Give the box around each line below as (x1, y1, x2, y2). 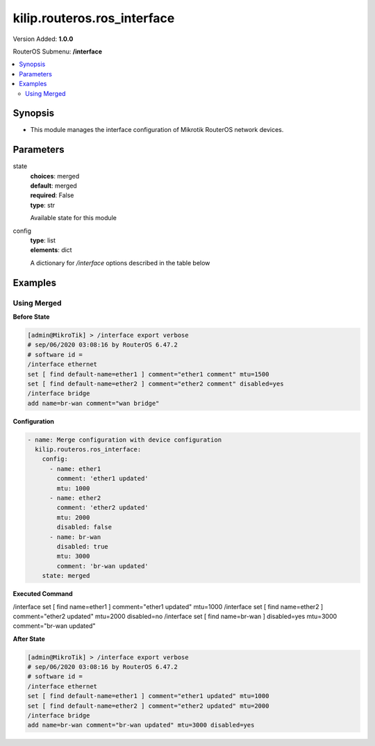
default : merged (30, 181, 78, 190)
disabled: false (56, 523, 112, 531)
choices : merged (30, 172, 80, 180)
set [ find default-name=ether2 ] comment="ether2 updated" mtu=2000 (27, 702, 269, 710)
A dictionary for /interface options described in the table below (30, 258, 210, 267)
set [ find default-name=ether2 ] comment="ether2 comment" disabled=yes (27, 379, 284, 388)
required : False (30, 191, 74, 199)
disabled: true (56, 542, 109, 550)
